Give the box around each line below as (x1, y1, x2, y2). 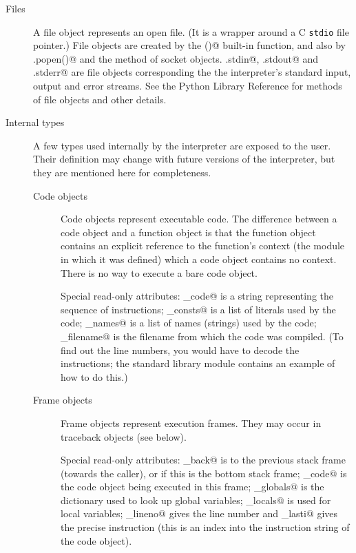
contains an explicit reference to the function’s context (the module (61, 238, 345, 253)
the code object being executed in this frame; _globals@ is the (61, 479, 324, 494)
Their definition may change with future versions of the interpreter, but (33, 152, 335, 166)
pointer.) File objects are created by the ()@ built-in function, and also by (33, 38, 346, 52)
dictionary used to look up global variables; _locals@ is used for (61, 492, 331, 507)
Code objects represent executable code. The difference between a (61, 211, 337, 226)
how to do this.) (61, 369, 128, 384)
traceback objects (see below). (61, 429, 187, 444)
